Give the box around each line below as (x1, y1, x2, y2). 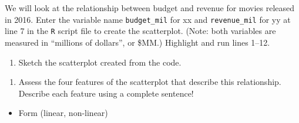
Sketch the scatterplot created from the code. (18, 56, 182, 68)
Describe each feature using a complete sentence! (18, 87, 194, 99)
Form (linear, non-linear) (18, 107, 108, 119)
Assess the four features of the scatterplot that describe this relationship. (18, 76, 281, 88)
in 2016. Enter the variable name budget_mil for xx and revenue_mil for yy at (5, 13, 291, 25)
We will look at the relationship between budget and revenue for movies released (5, 2, 295, 13)
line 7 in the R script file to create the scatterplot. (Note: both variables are (5, 25, 276, 37)
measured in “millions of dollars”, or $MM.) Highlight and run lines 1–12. (5, 36, 270, 48)
